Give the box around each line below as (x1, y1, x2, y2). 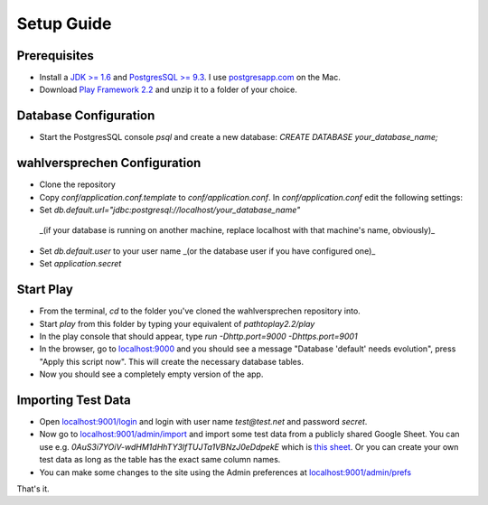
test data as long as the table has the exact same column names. (39, 454, 281, 465)
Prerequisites (16, 48, 94, 63)
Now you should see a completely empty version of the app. (39, 369, 264, 379)
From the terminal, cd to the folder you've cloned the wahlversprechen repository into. (39, 305, 361, 316)
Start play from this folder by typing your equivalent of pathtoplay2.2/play (39, 318, 315, 329)
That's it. (16, 483, 50, 494)
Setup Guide (16, 14, 112, 33)
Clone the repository (39, 179, 117, 190)
